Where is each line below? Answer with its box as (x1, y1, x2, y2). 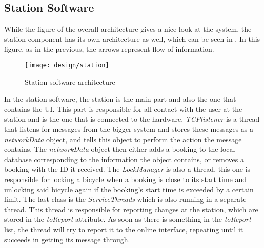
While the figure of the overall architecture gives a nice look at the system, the (4, 24, 252, 34)
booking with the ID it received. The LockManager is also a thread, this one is (4, 164, 251, 174)
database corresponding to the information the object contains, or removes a (4, 153, 244, 164)
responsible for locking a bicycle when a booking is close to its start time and (4, 173, 247, 184)
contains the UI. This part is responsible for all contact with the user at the (4, 103, 242, 114)
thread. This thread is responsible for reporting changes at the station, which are (4, 204, 258, 214)
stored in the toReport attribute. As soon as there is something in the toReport (4, 214, 251, 224)
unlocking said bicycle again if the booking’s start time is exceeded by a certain (4, 184, 254, 194)
